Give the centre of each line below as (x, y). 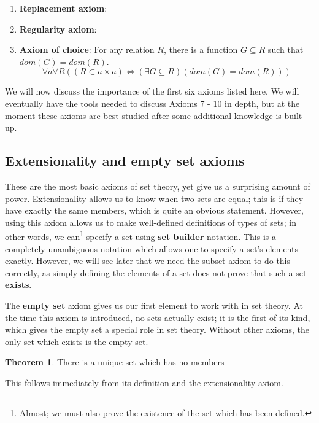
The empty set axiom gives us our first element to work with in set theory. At (154, 305)
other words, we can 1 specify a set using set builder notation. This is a (140, 235)
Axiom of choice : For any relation (87, 49)
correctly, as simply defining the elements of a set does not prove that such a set (156, 272)
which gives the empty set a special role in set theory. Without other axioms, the (157, 329)
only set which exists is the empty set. (77, 341)
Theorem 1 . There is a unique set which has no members (115, 362)
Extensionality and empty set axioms (125, 161)
